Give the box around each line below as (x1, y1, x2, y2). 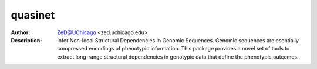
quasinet (11, 9, 55, 21)
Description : (11, 37, 42, 43)
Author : (11, 29, 31, 36)
